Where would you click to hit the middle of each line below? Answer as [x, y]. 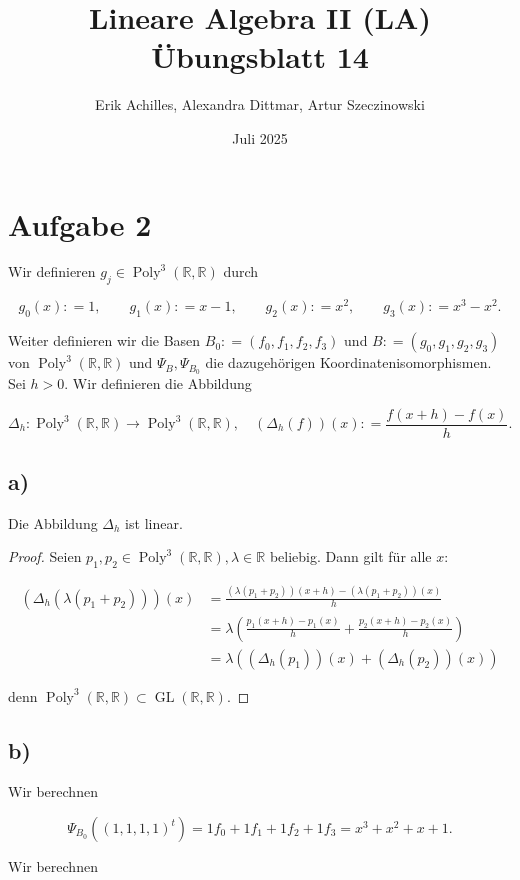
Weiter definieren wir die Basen [104, 340]
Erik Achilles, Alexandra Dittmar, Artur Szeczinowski [260, 104]
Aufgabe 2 [80, 223]
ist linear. [154, 522]
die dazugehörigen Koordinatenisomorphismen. [348, 362]
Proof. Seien [45, 556]
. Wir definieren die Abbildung [158, 382]
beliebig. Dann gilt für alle [350, 556]
